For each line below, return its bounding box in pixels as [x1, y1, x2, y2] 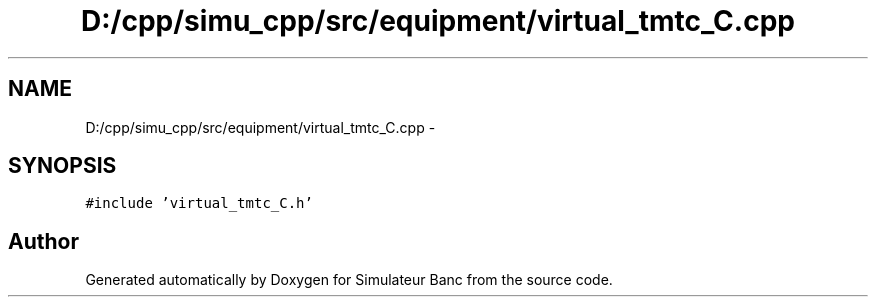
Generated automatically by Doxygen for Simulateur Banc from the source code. [85, 271, 613, 289]
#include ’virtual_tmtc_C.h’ [85, 195, 313, 212]
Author [8, 228, 79, 254]
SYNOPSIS [8, 153, 117, 179]
